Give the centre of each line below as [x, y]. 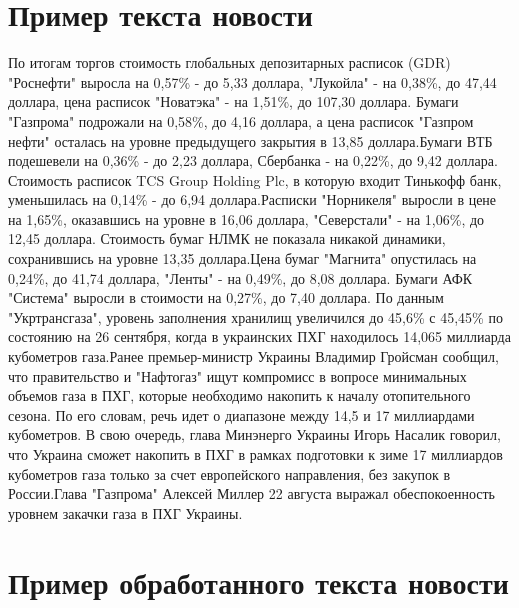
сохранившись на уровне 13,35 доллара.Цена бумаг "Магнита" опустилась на [242, 258]
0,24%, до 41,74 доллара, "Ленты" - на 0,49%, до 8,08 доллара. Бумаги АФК [240, 277]
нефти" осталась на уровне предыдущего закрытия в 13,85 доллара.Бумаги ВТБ [250, 140]
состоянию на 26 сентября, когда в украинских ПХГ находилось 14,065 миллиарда [259, 336]
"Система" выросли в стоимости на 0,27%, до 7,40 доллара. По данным [226, 297]
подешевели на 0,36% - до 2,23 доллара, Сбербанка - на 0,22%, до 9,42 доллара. [253, 160]
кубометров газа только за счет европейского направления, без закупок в [229, 473]
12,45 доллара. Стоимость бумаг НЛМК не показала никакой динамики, [227, 238]
